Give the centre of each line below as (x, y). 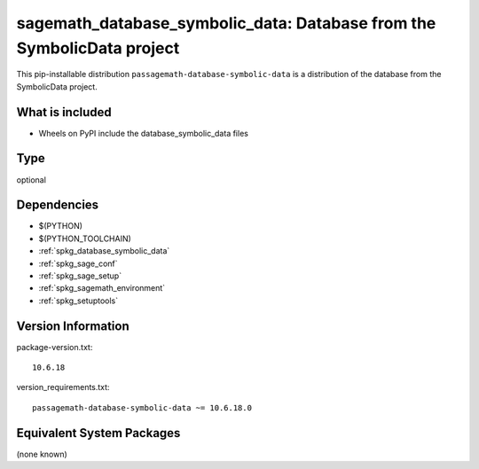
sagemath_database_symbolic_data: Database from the (226, 23)
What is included (64, 112)
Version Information (73, 326)
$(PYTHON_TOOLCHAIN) (85, 238)
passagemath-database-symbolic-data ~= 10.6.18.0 (142, 407)
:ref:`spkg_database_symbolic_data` (104, 251)
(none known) (42, 454)
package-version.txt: (55, 347)
